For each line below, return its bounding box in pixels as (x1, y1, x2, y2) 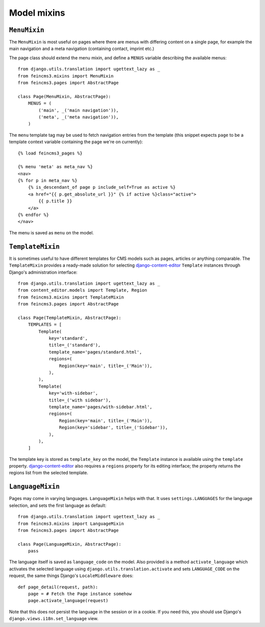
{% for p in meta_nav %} (18, 178, 78, 183)
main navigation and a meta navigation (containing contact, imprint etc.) (9, 46, 155, 51)
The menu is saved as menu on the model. (9, 229, 94, 235)
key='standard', (49, 336, 88, 341)
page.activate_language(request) (27, 598, 109, 603)
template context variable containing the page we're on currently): (9, 139, 143, 145)
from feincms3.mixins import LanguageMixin (18, 521, 124, 527)
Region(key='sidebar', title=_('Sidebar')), (59, 425, 168, 430)
